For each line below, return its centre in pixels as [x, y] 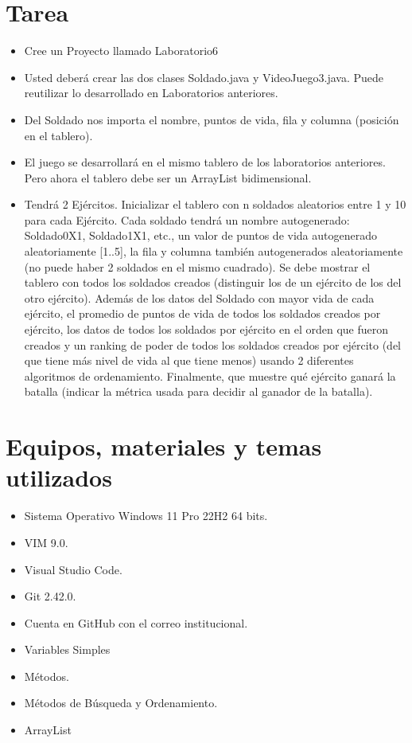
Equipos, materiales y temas [164, 446]
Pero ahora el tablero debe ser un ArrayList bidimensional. [168, 177]
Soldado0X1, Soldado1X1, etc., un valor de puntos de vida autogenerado [200, 235]
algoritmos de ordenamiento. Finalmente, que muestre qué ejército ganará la [210, 375]
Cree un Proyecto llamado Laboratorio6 [121, 51]
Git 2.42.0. [50, 596]
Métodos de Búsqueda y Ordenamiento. [121, 703]
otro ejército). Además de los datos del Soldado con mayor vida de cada [199, 297]
